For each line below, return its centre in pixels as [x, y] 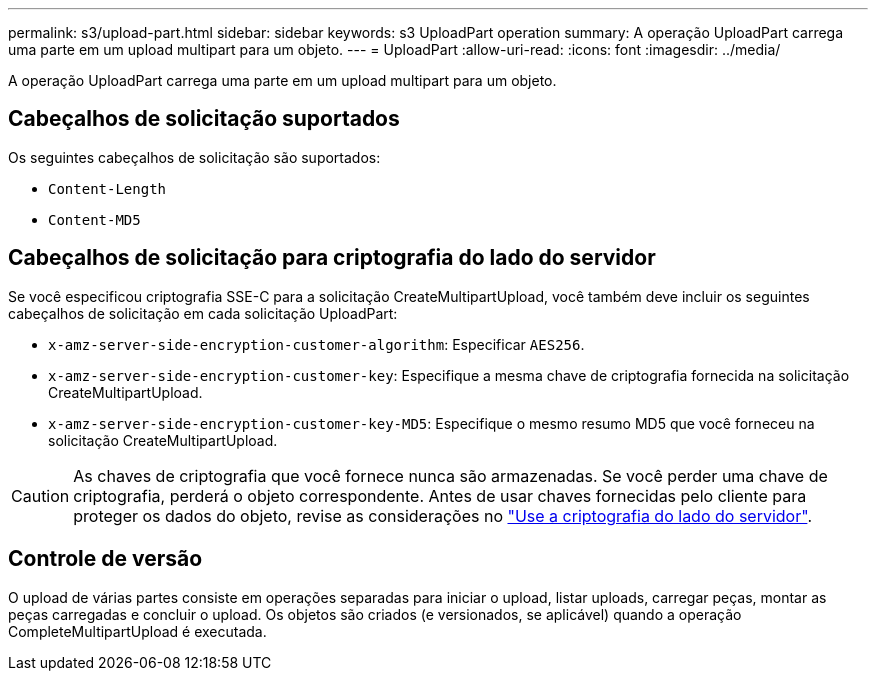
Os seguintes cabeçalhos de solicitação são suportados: [194, 157]
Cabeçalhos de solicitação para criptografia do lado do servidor [332, 258]
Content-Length [107, 188]
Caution [40, 495]
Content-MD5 [94, 219]
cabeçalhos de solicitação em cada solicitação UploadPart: [203, 313]
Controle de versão [105, 559]
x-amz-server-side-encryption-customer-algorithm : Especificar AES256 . [316, 344]
